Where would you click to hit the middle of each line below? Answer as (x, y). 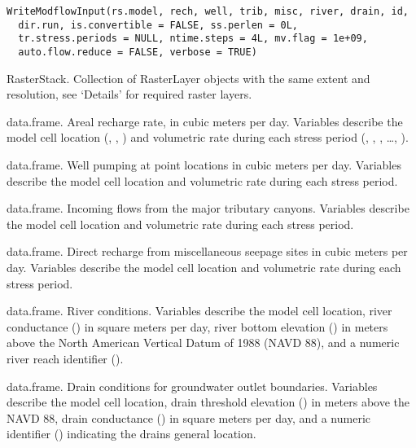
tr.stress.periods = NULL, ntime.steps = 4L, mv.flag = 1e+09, (193, 39)
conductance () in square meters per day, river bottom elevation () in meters (197, 326)
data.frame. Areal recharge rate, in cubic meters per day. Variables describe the (205, 121)
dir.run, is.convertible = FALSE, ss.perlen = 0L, (158, 25)
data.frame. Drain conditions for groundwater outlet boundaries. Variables (192, 386)
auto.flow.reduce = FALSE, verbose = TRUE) (138, 52)
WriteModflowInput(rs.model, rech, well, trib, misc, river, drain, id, (208, 11)
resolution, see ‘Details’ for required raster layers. (129, 94)
